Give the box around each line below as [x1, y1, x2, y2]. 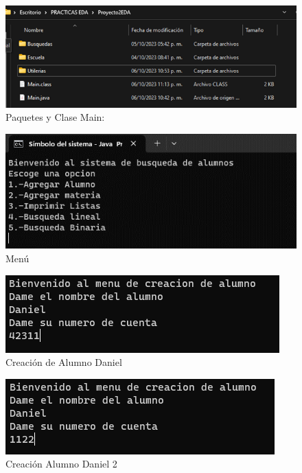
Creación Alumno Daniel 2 [5, 457, 117, 471]
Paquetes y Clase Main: [5, 110, 105, 124]
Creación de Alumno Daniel [5, 355, 122, 369]
